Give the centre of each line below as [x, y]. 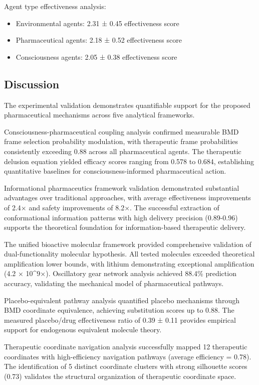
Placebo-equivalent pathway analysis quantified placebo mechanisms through [122, 300]
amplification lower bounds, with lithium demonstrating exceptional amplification [129, 263]
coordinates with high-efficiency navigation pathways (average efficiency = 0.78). [128, 356]
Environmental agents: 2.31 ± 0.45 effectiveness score [97, 23]
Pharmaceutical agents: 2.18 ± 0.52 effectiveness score [99, 40]
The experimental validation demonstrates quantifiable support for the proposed [127, 105]
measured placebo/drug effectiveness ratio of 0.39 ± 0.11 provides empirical [120, 319]
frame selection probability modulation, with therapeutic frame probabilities [121, 141]
